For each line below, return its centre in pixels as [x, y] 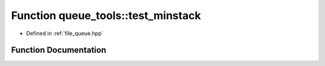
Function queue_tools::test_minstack [106, 15]
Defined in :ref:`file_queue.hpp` [65, 33]
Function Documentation [59, 50]
